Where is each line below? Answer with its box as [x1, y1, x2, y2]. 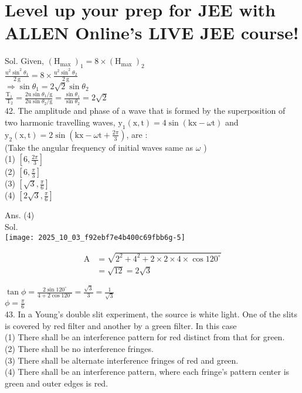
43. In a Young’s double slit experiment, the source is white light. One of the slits [5, 308, 298, 320]
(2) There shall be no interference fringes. [5, 342, 154, 354]
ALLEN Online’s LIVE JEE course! [5, 21, 299, 45]
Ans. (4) [5, 209, 35, 221]
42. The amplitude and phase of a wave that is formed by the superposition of [5, 104, 286, 117]
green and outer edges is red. [5, 377, 108, 389]
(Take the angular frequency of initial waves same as [5, 141, 194, 153]
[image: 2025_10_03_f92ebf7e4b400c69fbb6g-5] [5, 233, 185, 242]
